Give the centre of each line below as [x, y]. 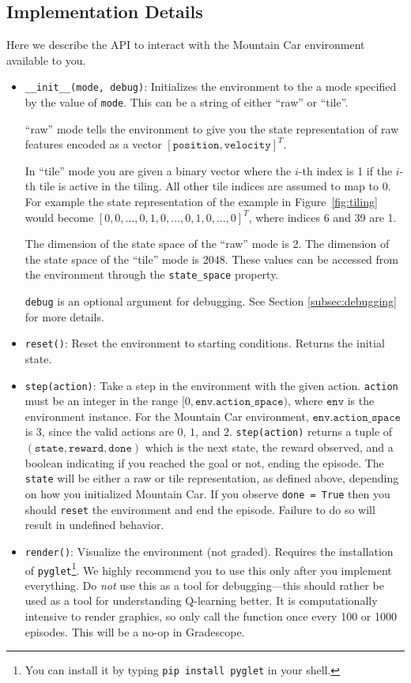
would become [59, 217]
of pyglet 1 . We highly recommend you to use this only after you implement [208, 569]
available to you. [46, 60]
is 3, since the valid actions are [99, 432]
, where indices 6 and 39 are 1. [322, 217]
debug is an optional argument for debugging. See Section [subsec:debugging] [211, 301]
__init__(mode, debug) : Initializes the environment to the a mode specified [211, 86]
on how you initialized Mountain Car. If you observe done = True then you [207, 493]
